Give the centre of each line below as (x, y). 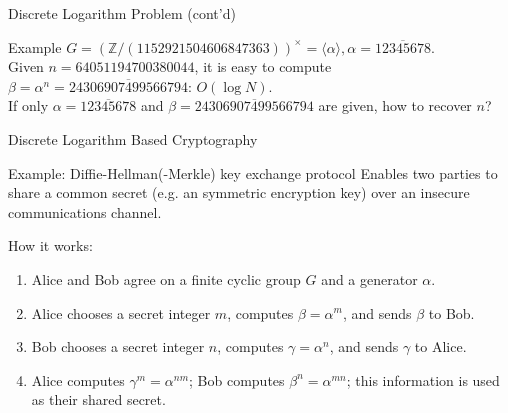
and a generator (369, 278)
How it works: (50, 245)
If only (28, 105)
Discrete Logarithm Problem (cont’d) (122, 13)
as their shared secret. (98, 399)
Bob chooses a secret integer (118, 346)
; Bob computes (237, 379)
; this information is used (423, 379)
